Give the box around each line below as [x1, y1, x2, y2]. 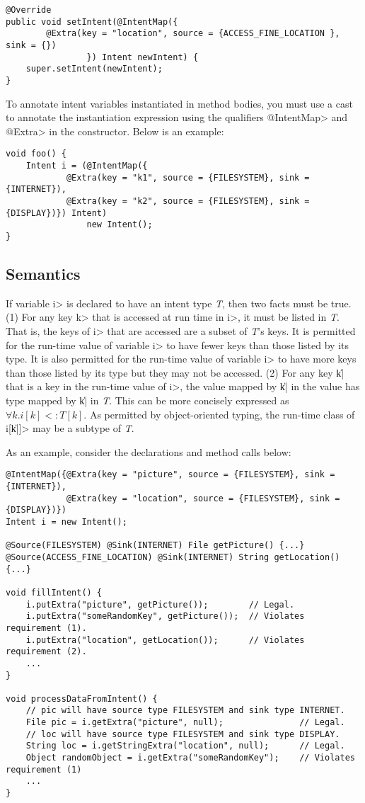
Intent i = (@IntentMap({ [25, 161, 148, 171]
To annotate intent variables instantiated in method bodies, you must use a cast [6, 96, 353, 110]
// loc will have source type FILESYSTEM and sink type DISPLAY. [25, 729, 340, 739]
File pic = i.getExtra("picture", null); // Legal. [25, 717, 345, 728]
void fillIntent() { [6, 587, 103, 598]
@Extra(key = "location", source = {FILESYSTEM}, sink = [66, 493, 340, 503]
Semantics [6, 263, 81, 285]
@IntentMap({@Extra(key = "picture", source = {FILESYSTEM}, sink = [6, 469, 335, 480]
